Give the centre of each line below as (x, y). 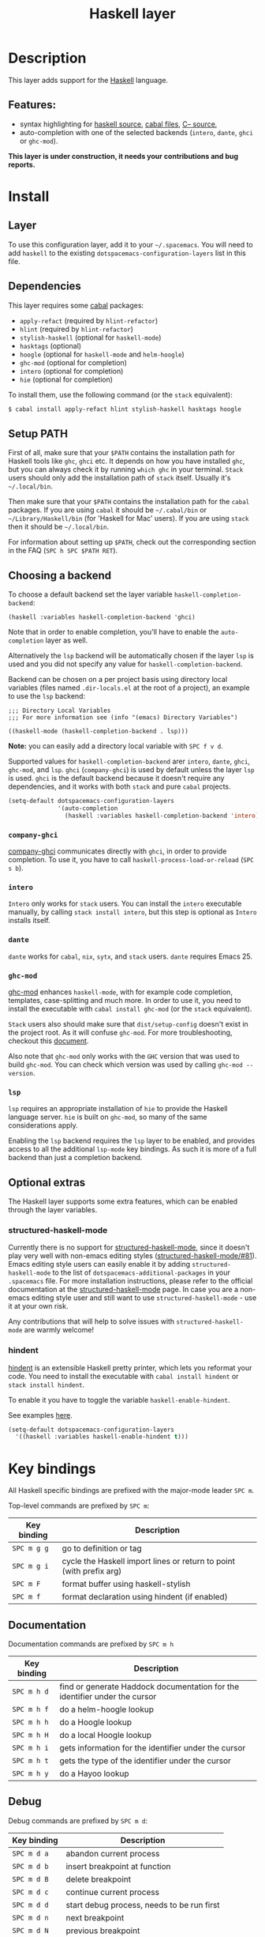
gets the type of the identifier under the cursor (145, 1761)
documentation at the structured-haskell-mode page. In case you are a (123, 1290)
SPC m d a (30, 1853)
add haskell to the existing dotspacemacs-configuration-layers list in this (127, 253)
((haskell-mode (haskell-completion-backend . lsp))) (99, 732)
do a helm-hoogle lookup (106, 1709)
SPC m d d (30, 1905)
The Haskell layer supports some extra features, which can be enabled (123, 1201)
